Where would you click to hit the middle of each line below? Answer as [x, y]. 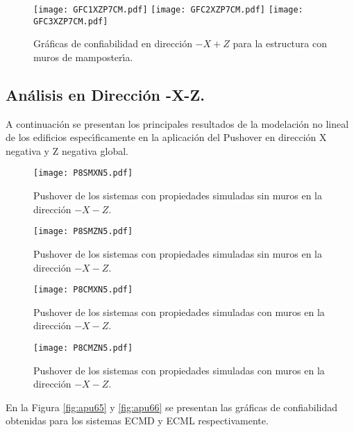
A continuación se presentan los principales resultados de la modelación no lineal [177, 123]
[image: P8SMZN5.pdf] [83, 232]
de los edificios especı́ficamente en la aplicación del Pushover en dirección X [166, 137]
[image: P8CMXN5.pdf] [83, 290]
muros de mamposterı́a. [83, 57]
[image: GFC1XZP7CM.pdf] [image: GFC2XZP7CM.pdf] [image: [168, 10]
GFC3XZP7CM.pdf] [71, 21]
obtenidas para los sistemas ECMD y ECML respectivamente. [137, 421]
